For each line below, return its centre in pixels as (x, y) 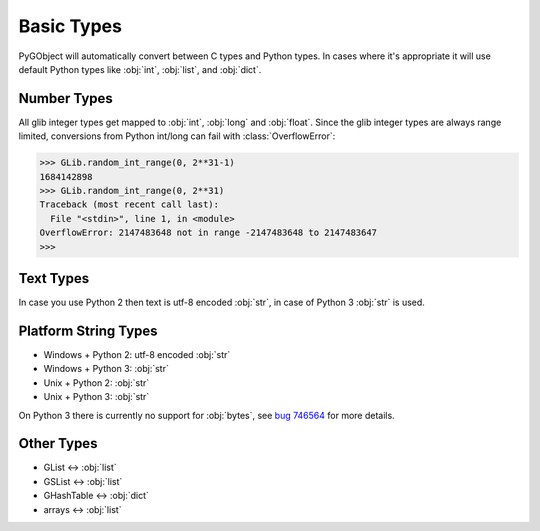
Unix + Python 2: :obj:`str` (96, 382)
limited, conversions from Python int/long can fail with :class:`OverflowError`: (177, 136)
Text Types (54, 278)
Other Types (58, 443)
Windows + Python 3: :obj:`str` (106, 369)
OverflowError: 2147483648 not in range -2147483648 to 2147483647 (208, 233)
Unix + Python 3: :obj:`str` (96, 397)
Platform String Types (88, 330)
